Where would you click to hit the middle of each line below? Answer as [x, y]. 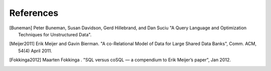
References [34, 13]
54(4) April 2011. [35, 51]
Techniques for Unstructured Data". [55, 34]
